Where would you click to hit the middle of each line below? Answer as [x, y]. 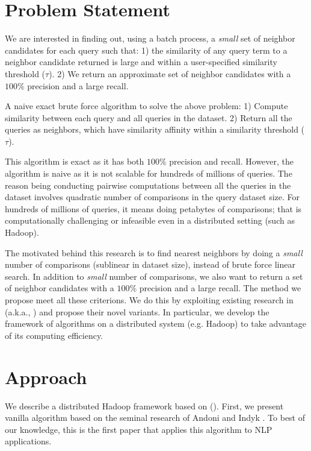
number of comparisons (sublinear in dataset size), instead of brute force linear [150, 264]
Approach [46, 377]
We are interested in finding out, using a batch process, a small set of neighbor [150, 38]
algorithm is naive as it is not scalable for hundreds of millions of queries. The [149, 173]
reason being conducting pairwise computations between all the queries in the [148, 185]
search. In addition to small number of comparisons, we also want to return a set [154, 276]
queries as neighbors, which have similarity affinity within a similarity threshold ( [155, 129]
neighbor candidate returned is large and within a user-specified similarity [141, 62]
